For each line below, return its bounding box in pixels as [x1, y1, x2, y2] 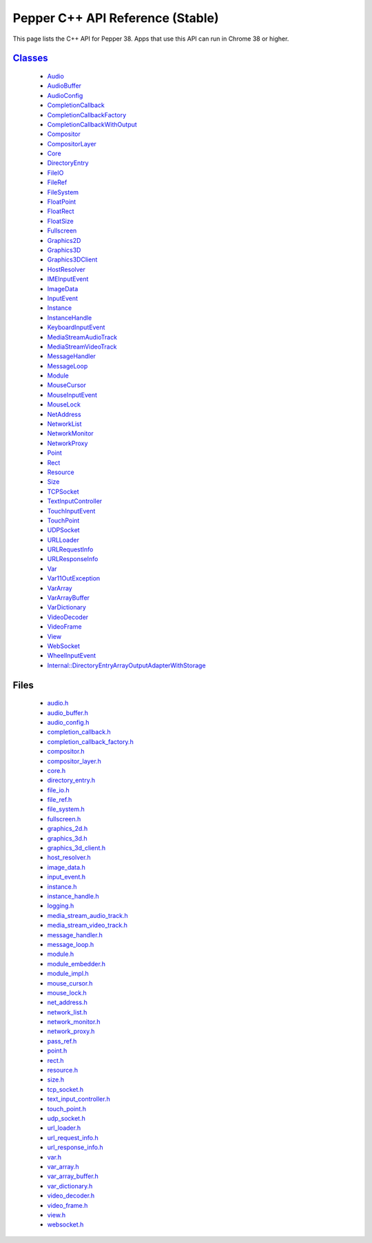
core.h [47, 766, 65, 774]
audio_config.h [47, 718, 90, 726]
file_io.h [47, 785, 70, 794]
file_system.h [47, 805, 85, 814]
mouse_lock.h [47, 988, 87, 997]
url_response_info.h [47, 1143, 103, 1152]
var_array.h [47, 1162, 79, 1171]
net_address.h [47, 998, 87, 1007]
